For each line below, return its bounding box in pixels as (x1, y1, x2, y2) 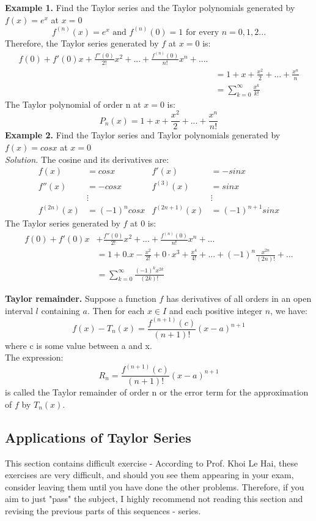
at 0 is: (130, 217, 156, 230)
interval (5, 304, 33, 317)
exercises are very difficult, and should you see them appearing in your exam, (5, 468, 294, 481)
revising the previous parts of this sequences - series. (5, 504, 201, 517)
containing (41, 304, 80, 317)
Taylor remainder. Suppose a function (5, 291, 156, 304)
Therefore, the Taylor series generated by (5, 36, 159, 49)
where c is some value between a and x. (5, 339, 152, 351)
